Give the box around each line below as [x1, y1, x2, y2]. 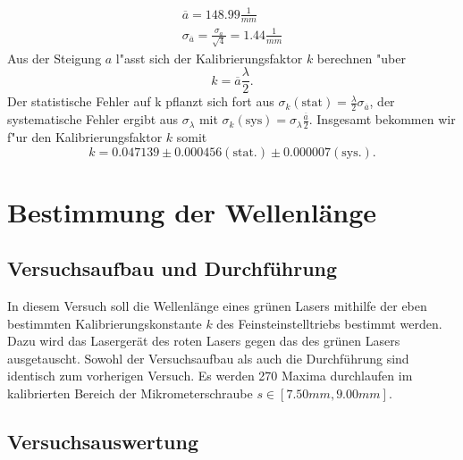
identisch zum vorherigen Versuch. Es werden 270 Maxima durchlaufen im [7, 366, 413, 385]
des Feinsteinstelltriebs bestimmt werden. [216, 314, 442, 332]
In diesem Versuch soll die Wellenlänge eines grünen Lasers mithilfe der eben [7, 297, 427, 315]
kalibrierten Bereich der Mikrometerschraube [7, 384, 253, 403]
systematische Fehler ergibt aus [7, 110, 179, 129]
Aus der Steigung [7, 48, 102, 67]
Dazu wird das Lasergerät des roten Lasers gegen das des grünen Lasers [7, 331, 400, 350]
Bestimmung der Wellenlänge [7, 193, 377, 230]
